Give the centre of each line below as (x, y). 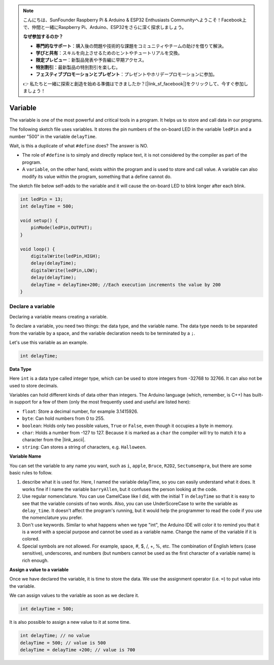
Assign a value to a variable (39, 570)
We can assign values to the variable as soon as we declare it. (74, 595)
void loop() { (38, 249)
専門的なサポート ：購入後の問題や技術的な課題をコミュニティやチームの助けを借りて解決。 (131, 46)
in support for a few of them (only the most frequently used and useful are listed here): (100, 402)
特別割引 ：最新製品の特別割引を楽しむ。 (78, 67)
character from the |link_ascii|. (54, 440)
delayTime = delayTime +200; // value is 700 (78, 650)
